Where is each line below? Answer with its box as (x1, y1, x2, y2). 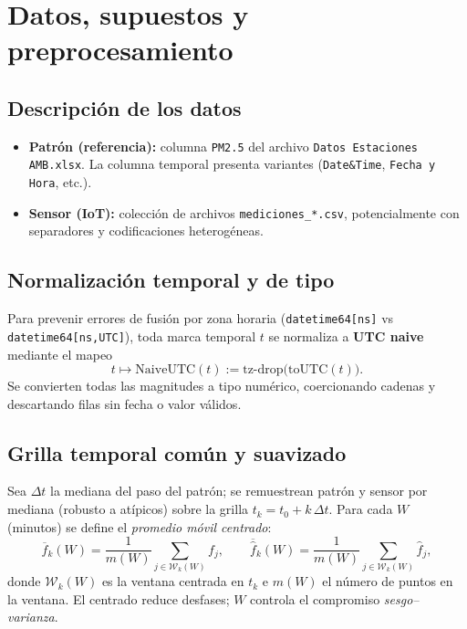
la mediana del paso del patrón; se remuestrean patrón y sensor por (50, 481, 428, 500)
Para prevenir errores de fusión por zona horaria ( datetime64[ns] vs (7, 309, 394, 328)
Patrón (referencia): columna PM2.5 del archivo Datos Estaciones (28, 136, 419, 155)
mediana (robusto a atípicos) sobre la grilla (7, 499, 249, 519)
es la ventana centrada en (101, 571, 244, 591)
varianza (7, 607, 55, 626)
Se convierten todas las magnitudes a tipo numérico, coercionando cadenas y (7, 376, 436, 395)
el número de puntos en (322, 571, 453, 591)
